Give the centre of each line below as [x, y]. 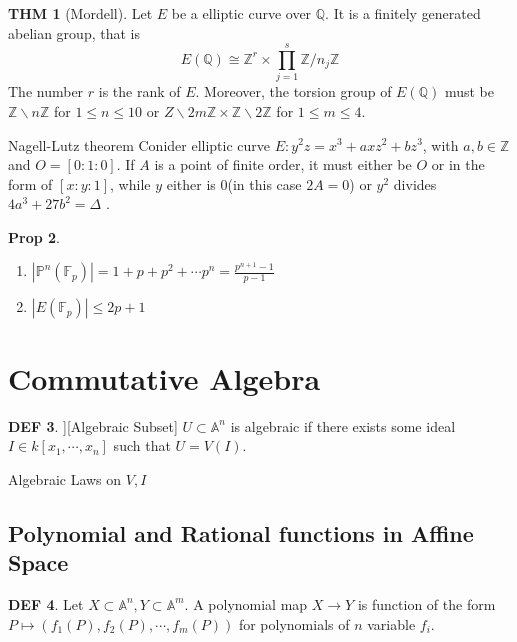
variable [391, 623]
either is [191, 183]
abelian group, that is [74, 32]
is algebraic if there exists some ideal [343, 425]
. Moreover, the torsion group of [293, 91]
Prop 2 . [34, 236]
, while [130, 183]
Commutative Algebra [164, 377]
